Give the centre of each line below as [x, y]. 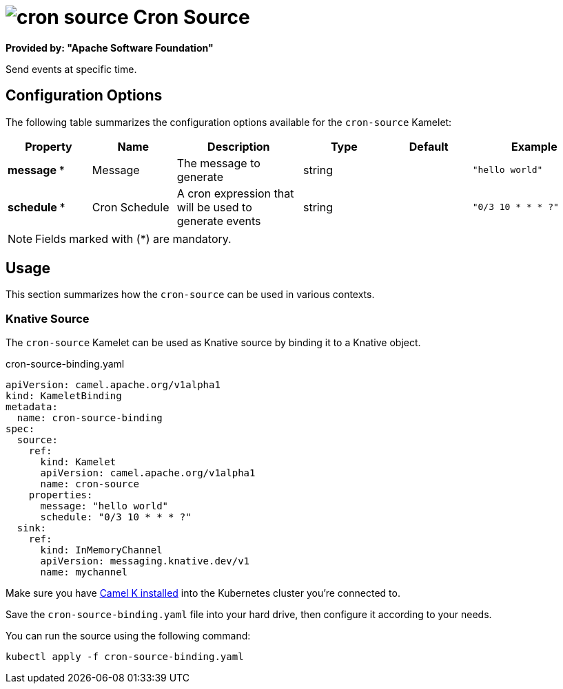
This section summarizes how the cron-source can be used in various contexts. [190, 295]
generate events [219, 221]
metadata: [32, 407]
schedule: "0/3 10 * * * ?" [116, 517]
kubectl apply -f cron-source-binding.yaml [125, 657]
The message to [218, 163]
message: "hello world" [104, 506]
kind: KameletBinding [64, 396]
